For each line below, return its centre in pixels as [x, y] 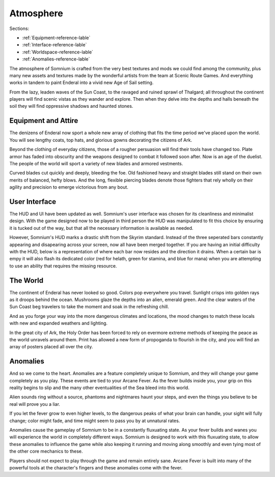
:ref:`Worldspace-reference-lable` [58, 52]
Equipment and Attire [44, 121]
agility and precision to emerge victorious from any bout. [69, 187]
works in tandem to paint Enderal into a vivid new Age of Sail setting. [81, 83]
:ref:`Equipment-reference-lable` [56, 38]
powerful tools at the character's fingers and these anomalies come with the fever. [96, 467]
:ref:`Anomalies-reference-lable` [56, 59]
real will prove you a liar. [35, 404]
